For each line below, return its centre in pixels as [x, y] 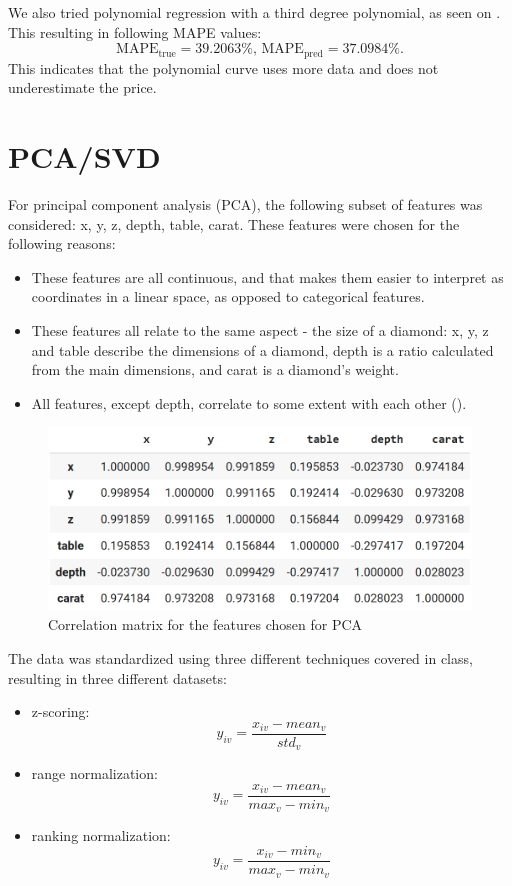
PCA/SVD [84, 156]
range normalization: [94, 773]
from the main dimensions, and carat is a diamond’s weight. [215, 369]
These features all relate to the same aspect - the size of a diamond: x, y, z [260, 329]
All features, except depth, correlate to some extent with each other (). [249, 402]
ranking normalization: [101, 835]
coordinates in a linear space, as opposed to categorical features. [228, 296]
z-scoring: [60, 711]
